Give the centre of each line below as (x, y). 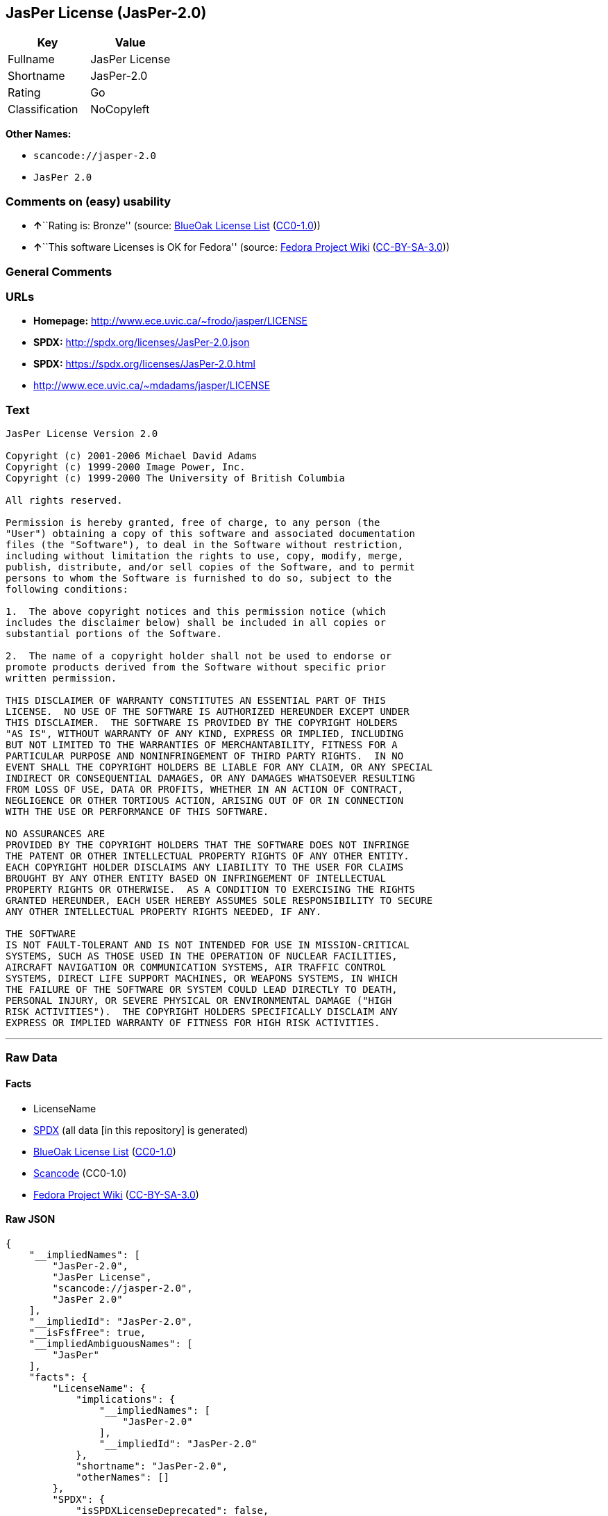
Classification (43, 109)
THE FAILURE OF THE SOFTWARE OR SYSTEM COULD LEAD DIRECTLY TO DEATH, (202, 990)
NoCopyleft (120, 109)
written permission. (61, 678)
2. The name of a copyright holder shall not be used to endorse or (199, 656)
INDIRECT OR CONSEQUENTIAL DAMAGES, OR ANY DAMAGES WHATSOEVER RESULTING (211, 778)
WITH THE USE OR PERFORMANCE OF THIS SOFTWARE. (137, 812)
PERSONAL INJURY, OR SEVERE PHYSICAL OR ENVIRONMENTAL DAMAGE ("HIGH (199, 1001)
